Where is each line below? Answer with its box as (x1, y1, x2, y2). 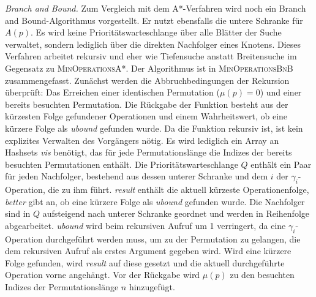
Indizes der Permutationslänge (5, 280, 119, 293)
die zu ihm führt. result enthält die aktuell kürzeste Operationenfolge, (48, 183, 309, 196)
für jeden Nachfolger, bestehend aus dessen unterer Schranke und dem (5, 170, 268, 182)
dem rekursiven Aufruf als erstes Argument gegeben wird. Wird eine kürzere (5, 244, 292, 257)
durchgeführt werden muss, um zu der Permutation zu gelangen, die (45, 232, 301, 245)
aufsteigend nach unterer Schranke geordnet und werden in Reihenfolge (42, 207, 309, 220)
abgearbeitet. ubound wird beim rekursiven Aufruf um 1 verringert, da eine (5, 219, 286, 231)
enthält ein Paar (250, 157, 312, 170)
